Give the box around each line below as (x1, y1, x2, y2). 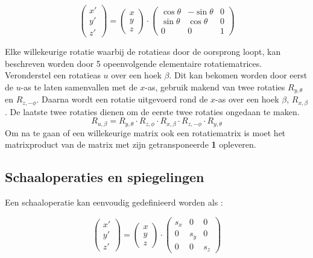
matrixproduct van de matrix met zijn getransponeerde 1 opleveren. (5, 138, 256, 151)
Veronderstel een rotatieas (5, 69, 101, 81)
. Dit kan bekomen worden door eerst (169, 69, 308, 81)
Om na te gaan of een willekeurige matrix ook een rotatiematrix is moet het (5, 126, 286, 139)
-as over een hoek (215, 93, 279, 105)
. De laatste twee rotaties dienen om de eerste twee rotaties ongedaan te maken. (5, 105, 300, 118)
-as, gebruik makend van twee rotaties (145, 80, 285, 93)
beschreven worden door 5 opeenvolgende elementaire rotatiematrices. (5, 57, 262, 69)
